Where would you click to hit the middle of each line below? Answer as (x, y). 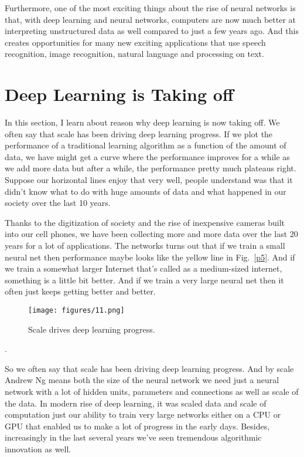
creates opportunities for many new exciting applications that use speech (135, 42)
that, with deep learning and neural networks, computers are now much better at (150, 19)
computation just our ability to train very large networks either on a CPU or (143, 414)
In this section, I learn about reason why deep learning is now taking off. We (142, 122)
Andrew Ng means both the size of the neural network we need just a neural (142, 380)
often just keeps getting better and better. (80, 291)
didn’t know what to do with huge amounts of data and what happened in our (146, 191)
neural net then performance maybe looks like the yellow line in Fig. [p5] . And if (150, 257)
